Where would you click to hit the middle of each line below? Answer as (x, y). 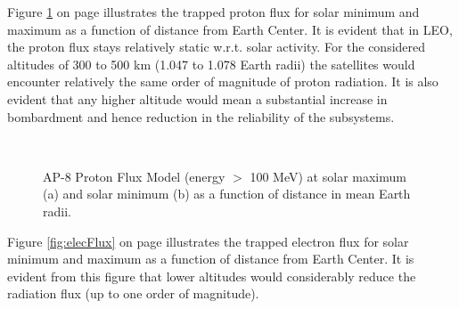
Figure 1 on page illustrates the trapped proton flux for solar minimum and (213, 12)
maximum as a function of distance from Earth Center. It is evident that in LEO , (230, 29)
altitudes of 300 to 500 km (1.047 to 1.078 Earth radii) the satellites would (211, 64)
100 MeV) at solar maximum (328, 176)
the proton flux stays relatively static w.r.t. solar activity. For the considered (217, 47)
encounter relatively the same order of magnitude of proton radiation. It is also (223, 81)
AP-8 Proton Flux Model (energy (134, 176)
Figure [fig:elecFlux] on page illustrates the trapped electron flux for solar (208, 241)
